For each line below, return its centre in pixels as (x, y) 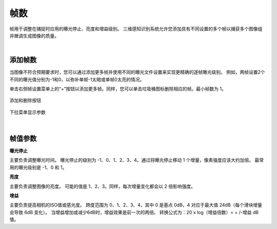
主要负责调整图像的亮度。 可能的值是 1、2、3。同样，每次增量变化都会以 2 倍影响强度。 (103, 186)
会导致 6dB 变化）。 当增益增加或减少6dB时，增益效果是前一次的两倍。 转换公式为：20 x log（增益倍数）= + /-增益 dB (134, 212)
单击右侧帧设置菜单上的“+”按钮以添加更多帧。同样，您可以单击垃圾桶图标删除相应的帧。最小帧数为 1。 (118, 89)
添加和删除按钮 (25, 101)
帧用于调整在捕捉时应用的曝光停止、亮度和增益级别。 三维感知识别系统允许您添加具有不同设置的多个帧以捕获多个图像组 (136, 29)
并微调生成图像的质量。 (34, 35)
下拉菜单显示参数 (27, 112)
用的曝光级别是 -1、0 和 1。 (38, 167)
